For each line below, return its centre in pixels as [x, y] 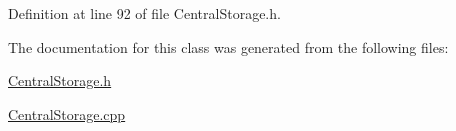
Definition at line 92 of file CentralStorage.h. [144, 13]
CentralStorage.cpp [67, 113]
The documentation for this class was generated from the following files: [228, 46]
